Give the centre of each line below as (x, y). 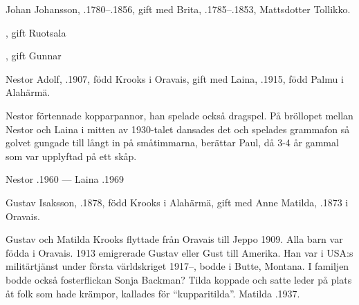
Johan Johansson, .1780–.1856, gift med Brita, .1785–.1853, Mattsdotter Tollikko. (178, 9)
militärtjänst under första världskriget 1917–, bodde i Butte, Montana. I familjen (177, 266)
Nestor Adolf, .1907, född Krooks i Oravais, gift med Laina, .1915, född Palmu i (175, 78)
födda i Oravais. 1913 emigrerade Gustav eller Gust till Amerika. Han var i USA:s (179, 252)
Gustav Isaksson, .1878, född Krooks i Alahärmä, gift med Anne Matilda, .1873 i (177, 202)
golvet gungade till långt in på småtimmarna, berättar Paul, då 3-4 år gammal (172, 142)
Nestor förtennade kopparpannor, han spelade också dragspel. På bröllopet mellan (179, 115)
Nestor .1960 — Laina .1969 (65, 179)
